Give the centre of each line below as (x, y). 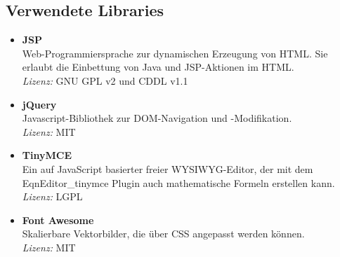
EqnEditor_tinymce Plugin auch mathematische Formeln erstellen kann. (178, 182)
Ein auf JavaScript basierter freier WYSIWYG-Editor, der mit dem (168, 168)
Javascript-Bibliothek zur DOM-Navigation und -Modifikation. (157, 118)
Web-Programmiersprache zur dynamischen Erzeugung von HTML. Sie (175, 53)
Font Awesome (58, 220)
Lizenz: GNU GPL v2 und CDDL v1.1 (105, 80)
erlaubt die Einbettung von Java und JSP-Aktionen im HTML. (158, 67)
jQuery (39, 104)
